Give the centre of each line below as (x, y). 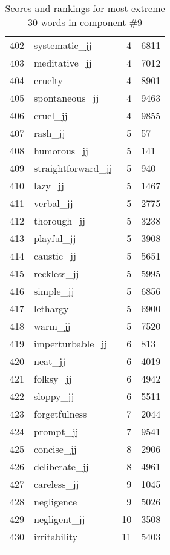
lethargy (51, 308)
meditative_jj (63, 63)
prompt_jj (56, 431)
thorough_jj (60, 221)
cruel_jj (51, 115)
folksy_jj (53, 379)
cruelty (49, 80)
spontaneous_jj (67, 98)
